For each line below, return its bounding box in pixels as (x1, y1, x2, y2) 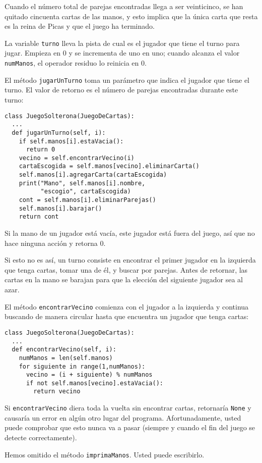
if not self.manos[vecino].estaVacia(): (26, 379, 163, 387)
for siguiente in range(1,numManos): (19, 363, 146, 370)
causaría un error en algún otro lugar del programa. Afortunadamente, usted (5, 412, 241, 423)
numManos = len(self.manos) (19, 354, 113, 362)
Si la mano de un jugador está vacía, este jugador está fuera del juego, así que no (5, 228, 255, 238)
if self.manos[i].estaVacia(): (19, 137, 124, 145)
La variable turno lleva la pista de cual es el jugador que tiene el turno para (5, 37, 240, 48)
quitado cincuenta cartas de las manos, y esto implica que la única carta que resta (5, 11, 258, 21)
